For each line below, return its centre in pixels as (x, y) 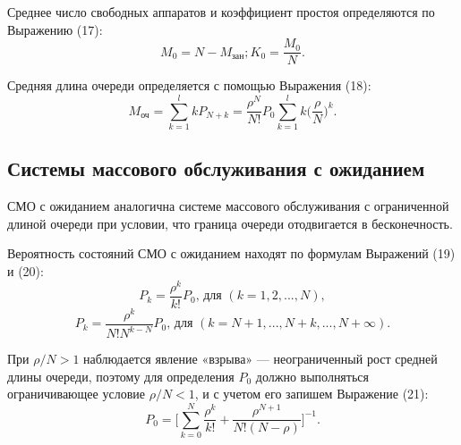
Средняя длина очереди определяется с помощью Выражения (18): (189, 85)
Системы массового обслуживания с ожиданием (216, 168)
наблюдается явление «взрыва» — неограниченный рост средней (260, 359)
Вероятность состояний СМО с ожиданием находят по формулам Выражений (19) (231, 253)
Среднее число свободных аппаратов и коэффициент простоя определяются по (221, 12)
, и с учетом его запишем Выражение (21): (312, 394)
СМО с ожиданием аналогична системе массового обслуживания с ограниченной (228, 206)
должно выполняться (312, 376)
